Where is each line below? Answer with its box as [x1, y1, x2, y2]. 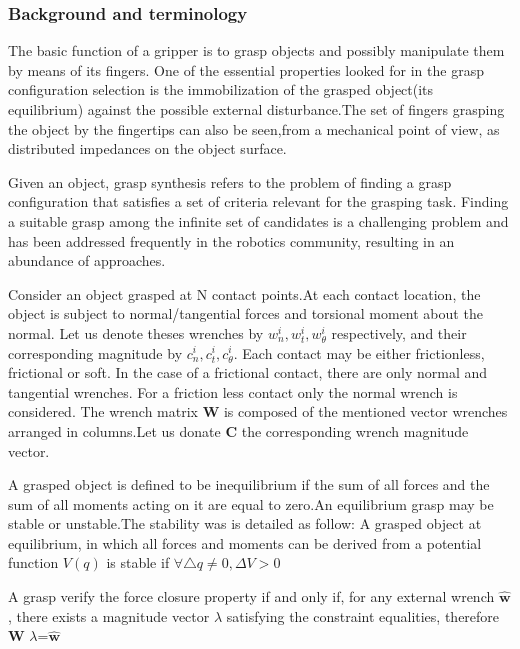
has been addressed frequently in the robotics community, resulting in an [8, 230, 455, 251]
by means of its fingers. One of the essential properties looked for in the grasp [8, 59, 484, 80]
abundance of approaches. [8, 250, 166, 271]
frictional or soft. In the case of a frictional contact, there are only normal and [8, 362, 488, 383]
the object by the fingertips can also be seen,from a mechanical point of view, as [8, 118, 500, 139]
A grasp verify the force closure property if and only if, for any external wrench [8, 586, 495, 607]
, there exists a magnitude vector [8, 605, 210, 626]
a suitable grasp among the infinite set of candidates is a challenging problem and [8, 210, 509, 231]
